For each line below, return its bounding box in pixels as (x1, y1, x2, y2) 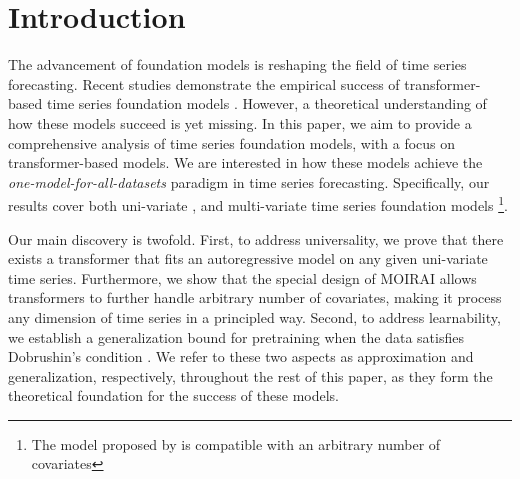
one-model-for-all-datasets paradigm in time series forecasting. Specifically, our (8, 171, 490, 192)
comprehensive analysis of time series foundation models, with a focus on (8, 132, 456, 153)
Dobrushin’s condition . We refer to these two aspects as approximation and (8, 346, 474, 367)
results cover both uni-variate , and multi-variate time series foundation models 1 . (8, 192, 508, 215)
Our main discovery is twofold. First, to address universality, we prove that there (8, 228, 504, 249)
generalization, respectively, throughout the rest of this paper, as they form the (8, 365, 493, 386)
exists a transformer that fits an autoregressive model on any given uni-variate (8, 248, 488, 269)
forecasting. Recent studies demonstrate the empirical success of (8, 73, 400, 94)
